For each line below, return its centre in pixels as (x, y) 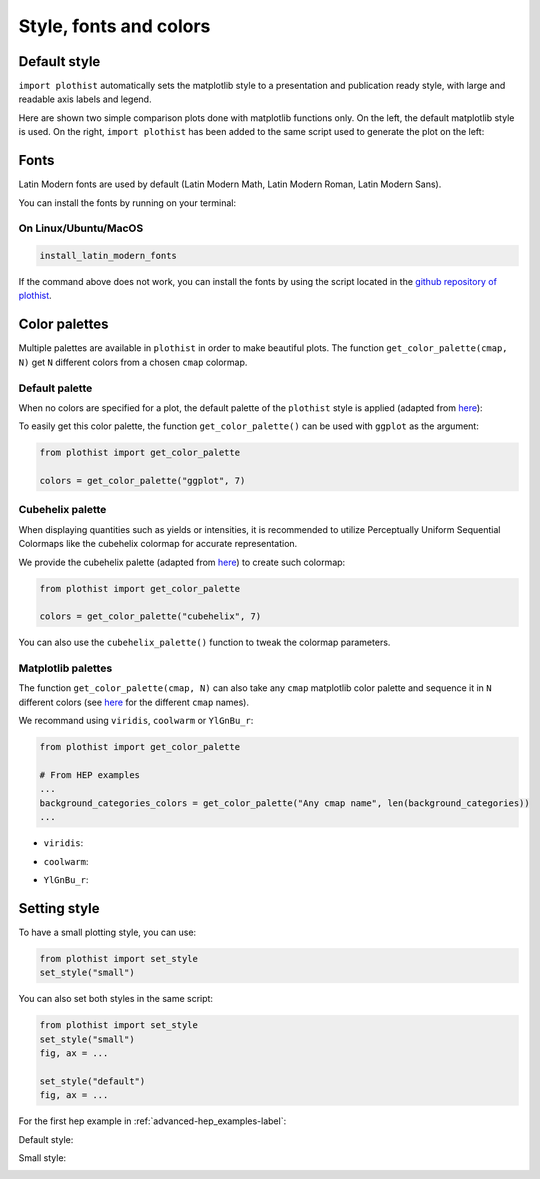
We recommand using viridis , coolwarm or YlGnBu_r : (136, 721)
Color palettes (63, 324)
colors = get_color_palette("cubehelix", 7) (150, 616)
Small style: (42, 1157)
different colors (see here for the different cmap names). (134, 702)
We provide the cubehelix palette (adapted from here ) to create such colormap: (182, 562)
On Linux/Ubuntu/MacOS (81, 228)
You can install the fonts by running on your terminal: (127, 202)
